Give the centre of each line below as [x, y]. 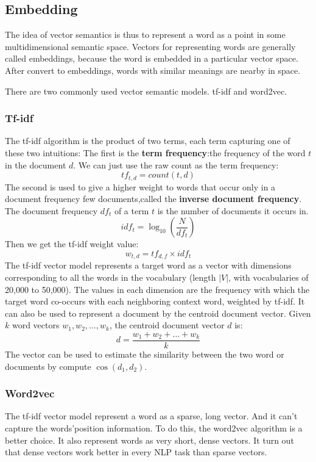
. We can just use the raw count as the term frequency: [176, 164]
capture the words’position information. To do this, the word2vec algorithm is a [154, 428]
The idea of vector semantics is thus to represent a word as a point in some [145, 34]
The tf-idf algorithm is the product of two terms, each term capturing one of [148, 141]
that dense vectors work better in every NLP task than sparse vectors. [136, 452]
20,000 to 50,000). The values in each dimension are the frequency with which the [157, 289]
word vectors [36, 325]
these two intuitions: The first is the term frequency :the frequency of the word [155, 152]
